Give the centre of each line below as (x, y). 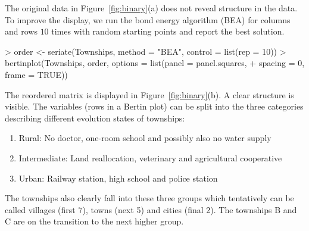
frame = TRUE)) (36, 74)
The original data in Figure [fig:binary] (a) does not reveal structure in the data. (151, 8)
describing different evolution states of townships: (95, 118)
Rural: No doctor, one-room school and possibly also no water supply (145, 138)
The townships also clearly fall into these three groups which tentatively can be (149, 198)
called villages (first (40, 209)
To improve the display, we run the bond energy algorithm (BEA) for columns (148, 19)
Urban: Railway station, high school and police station (118, 178)
